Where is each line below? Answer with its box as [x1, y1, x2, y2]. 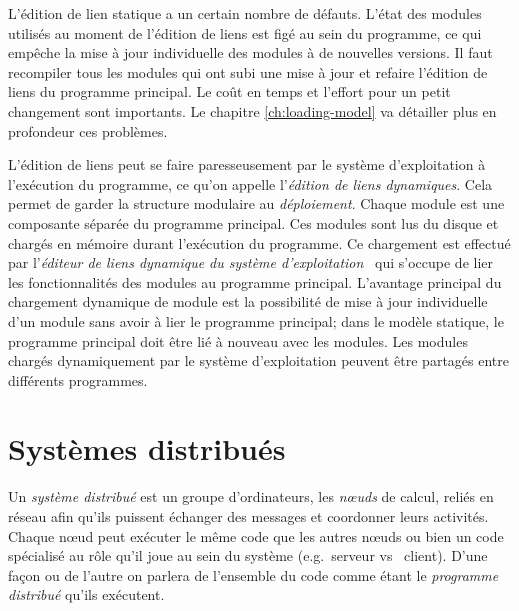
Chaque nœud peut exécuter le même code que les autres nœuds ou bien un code [8, 525, 504, 546]
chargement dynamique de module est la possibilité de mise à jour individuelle [8, 291, 488, 312]
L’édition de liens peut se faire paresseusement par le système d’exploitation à [8, 154, 486, 175]
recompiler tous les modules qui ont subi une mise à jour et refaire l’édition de [8, 61, 488, 82]
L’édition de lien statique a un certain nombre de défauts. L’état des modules [8, 3, 482, 23]
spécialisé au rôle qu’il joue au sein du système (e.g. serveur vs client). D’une [8, 545, 488, 566]
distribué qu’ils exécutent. [8, 584, 165, 605]
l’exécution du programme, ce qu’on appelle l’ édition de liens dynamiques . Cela [8, 173, 493, 194]
